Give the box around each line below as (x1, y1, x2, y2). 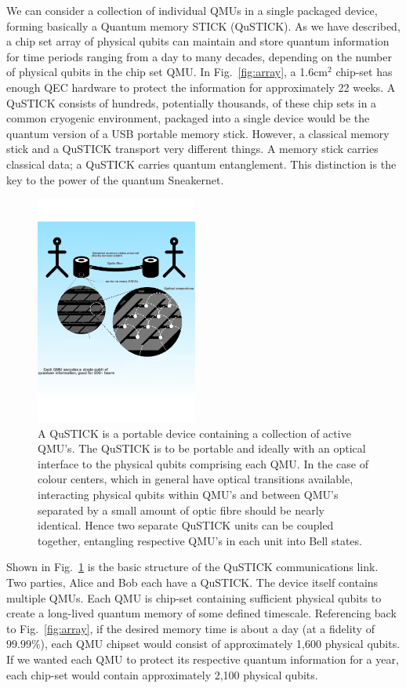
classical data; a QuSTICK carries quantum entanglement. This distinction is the (6, 155, 397, 172)
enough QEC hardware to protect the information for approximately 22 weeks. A (6, 78, 396, 95)
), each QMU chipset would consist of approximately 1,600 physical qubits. (40, 635, 401, 652)
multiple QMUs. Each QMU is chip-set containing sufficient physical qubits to (6, 589, 382, 606)
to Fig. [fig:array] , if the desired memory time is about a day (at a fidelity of (6, 620, 375, 636)
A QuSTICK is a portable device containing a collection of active (38, 424, 351, 441)
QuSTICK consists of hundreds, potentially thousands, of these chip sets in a (6, 94, 377, 111)
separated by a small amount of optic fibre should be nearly (38, 501, 324, 518)
